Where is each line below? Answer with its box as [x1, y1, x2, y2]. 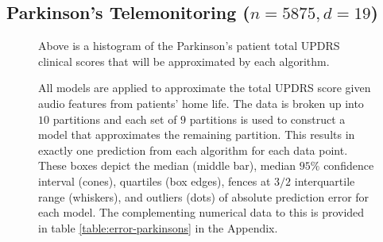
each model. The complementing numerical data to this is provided [38, 204, 365, 221]
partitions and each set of [52, 110, 177, 127]
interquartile [294, 172, 355, 189]
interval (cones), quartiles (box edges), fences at [38, 172, 271, 189]
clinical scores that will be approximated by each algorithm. [38, 52, 330, 69]
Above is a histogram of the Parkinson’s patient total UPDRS [38, 37, 340, 54]
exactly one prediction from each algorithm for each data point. [38, 141, 348, 158]
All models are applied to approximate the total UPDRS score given [38, 79, 371, 96]
